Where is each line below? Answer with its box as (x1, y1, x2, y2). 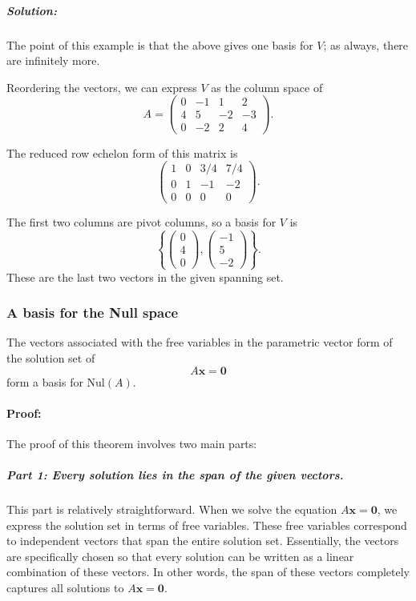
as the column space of (211, 78, 323, 95)
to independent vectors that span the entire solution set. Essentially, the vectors (6, 532, 399, 549)
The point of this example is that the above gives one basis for (6, 36, 313, 53)
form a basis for (6, 373, 83, 390)
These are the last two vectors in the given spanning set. (6, 268, 284, 285)
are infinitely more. (6, 52, 100, 69)
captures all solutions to (6, 579, 124, 596)
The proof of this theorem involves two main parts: (6, 435, 257, 451)
